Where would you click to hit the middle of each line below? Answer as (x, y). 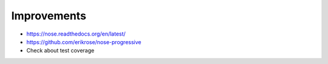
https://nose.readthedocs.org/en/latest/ (76, 34)
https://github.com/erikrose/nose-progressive (84, 42)
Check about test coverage (60, 51)
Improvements (49, 16)
